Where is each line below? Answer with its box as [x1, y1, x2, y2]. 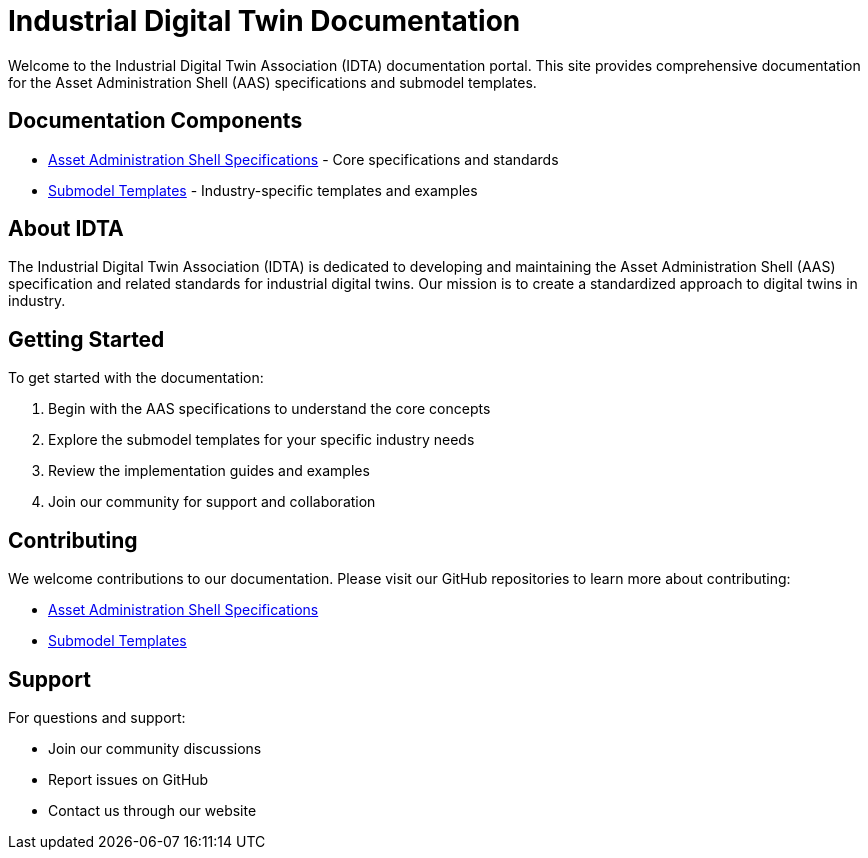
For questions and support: [8, 708, 186, 726]
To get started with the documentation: [8, 369, 264, 387]
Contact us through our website [48, 801, 257, 819]
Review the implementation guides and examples [48, 462, 370, 480]
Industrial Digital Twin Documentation [8, 4, 521, 38]
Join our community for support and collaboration [48, 493, 376, 511]
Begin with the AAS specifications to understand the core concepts [48, 400, 491, 418]
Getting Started [8, 326, 165, 352]
